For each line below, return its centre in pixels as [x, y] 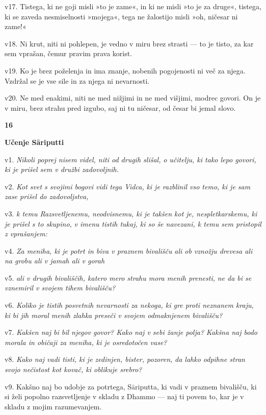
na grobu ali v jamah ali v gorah [55, 261]
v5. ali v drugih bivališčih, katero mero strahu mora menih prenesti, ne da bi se [128, 277]
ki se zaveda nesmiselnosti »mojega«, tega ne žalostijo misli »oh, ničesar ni [121, 16]
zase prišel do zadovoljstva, [47, 196]
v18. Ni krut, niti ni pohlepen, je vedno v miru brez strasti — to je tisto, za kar [129, 43]
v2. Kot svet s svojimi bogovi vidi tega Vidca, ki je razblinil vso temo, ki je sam [128, 186]
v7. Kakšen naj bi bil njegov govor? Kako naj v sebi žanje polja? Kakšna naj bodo [131, 332]
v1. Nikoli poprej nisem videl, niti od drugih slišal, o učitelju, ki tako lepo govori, [130, 159]
